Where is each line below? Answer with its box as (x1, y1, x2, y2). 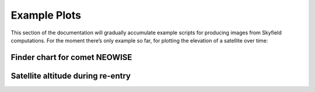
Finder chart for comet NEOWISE (10, 52, 132, 62)
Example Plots (10, 9, 82, 22)
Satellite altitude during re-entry (10, 70, 131, 81)
